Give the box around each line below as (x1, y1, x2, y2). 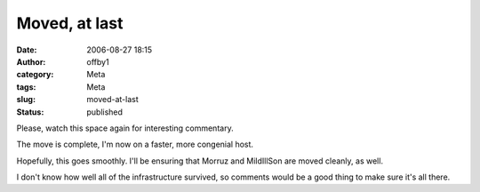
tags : (16, 81, 36, 92)
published (86, 107, 124, 117)
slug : (16, 94, 36, 105)
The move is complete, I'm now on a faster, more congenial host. (16, 139, 253, 150)
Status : (16, 107, 44, 117)
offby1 (86, 56, 110, 67)
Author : (16, 56, 46, 67)
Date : (16, 44, 37, 55)
